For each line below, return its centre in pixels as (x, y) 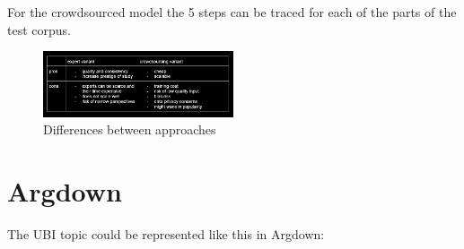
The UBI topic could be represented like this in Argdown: (166, 233)
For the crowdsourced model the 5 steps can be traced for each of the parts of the (232, 12)
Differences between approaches (130, 129)
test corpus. (39, 29)
